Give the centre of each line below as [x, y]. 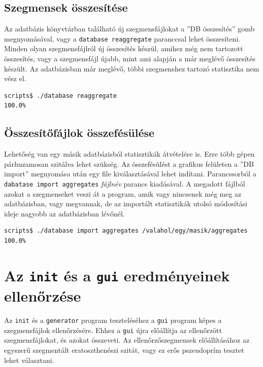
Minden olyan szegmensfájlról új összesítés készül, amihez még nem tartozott [124, 48]
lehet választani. [29, 360]
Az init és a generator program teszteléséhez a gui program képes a [113, 320]
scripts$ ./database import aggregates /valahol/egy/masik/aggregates [126, 231]
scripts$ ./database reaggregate [60, 96]
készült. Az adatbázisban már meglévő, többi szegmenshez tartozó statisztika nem [132, 68]
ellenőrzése [43, 296]
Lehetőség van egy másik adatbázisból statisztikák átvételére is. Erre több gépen [129, 154]
